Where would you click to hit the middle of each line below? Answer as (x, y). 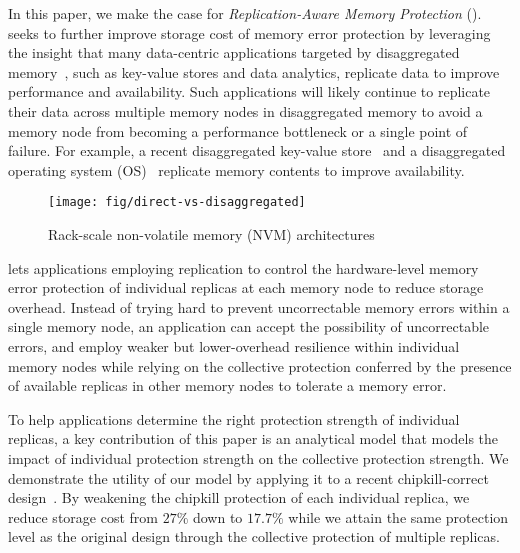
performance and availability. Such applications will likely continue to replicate (249, 91)
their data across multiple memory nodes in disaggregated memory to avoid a (245, 110)
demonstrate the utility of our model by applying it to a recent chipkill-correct (248, 477)
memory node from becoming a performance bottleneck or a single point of (238, 130)
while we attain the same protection (398, 516)
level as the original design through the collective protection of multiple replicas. (254, 536)
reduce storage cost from (83, 516)
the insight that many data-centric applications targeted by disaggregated (234, 52)
